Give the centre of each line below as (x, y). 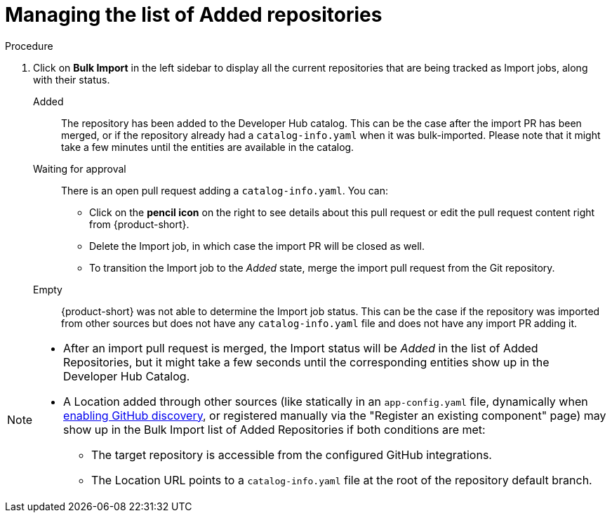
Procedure (29, 46)
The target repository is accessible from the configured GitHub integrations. (292, 454)
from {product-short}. (139, 224)
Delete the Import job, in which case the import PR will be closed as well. (257, 246)
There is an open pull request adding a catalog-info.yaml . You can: (225, 190)
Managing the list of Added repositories (194, 15)
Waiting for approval (80, 168)
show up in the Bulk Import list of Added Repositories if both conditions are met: (274, 429)
